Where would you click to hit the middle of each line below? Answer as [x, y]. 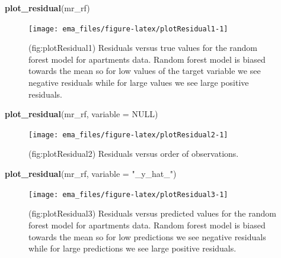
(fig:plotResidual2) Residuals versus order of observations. [134, 154]
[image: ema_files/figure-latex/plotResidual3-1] [128, 194]
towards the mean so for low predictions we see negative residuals [147, 236]
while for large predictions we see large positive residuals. [132, 248]
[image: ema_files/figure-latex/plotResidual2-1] [128, 135]
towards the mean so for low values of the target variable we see [145, 71]
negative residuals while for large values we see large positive [139, 83]
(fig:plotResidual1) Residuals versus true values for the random [143, 48]
